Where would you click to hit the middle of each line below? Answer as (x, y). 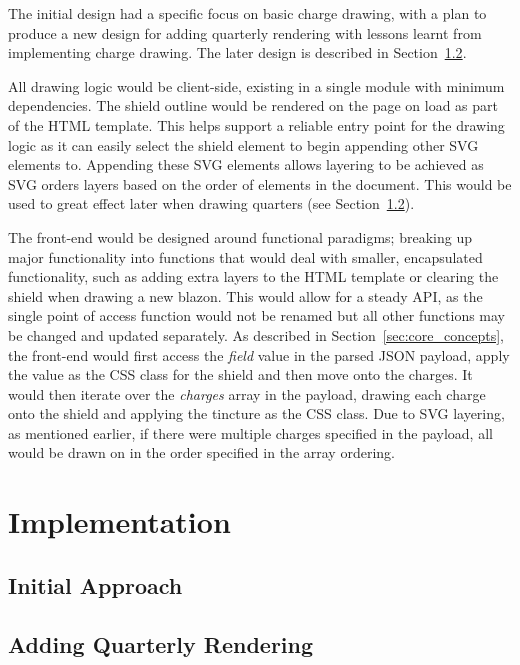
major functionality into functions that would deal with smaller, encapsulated (245, 256)
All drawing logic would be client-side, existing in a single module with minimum (256, 85)
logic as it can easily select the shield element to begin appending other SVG (243, 144)
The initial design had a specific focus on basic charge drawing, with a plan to (247, 13)
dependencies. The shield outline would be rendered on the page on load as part (253, 105)
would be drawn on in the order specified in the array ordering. (201, 452)
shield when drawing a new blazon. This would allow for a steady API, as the (245, 295)
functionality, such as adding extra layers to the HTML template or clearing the (253, 276)
